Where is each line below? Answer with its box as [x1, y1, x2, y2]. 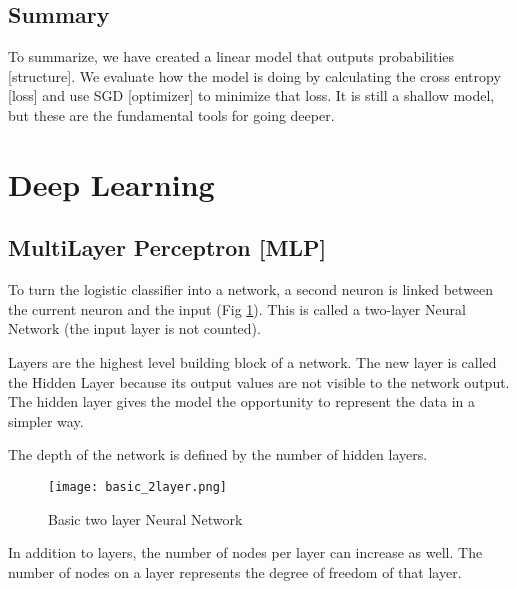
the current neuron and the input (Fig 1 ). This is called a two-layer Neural [8, 298, 466, 319]
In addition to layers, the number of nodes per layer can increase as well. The [8, 542, 483, 563]
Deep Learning [8, 163, 215, 204]
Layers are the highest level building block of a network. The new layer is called [8, 351, 497, 372]
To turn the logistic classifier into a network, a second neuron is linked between [8, 279, 494, 300]
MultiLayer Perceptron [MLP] [8, 232, 327, 263]
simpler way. [8, 410, 84, 431]
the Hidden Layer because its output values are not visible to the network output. [8, 371, 510, 392]
